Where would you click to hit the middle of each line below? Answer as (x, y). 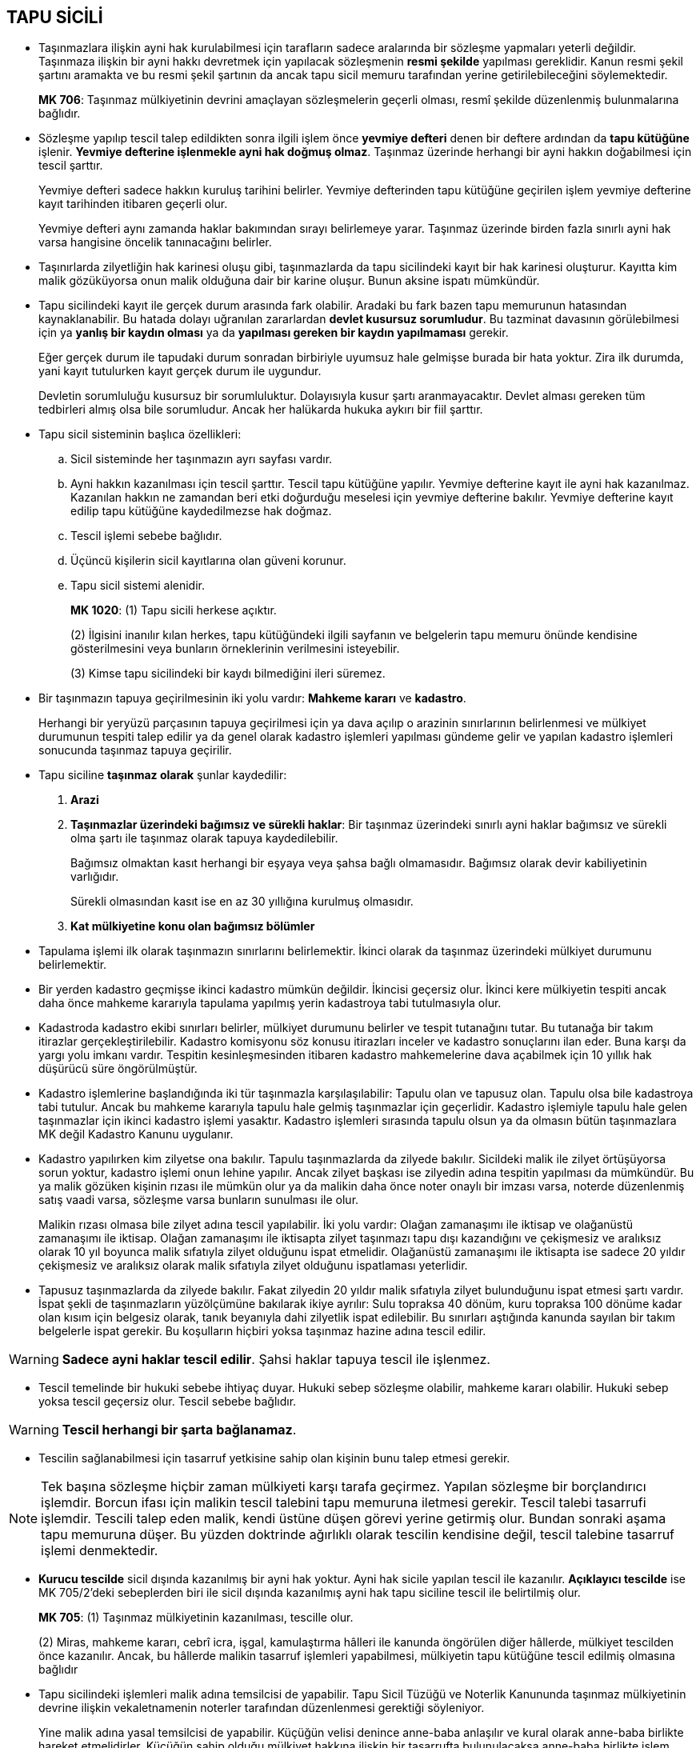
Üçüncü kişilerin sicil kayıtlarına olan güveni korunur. (208, 561)
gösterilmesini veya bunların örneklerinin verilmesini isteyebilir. (235, 649)
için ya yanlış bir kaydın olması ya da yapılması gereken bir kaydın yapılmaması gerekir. (274, 333)
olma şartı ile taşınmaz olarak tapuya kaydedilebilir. (204, 838)
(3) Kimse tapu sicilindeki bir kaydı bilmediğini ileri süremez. (228, 674)
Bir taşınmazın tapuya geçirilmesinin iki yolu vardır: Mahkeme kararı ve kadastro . (252, 698)
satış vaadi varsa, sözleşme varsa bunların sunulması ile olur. (199, 1200)
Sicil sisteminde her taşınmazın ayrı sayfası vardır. (202, 459)
